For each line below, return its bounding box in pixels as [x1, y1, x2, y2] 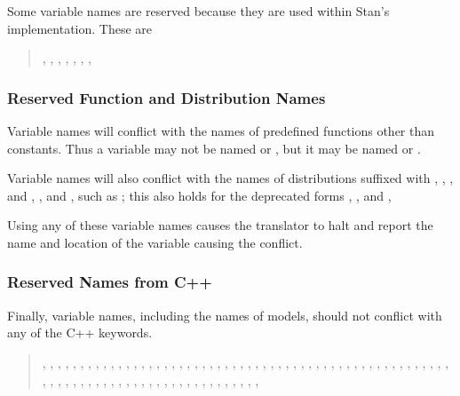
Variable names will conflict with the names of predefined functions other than [7, 122, 435, 139]
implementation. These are [7, 19, 153, 37]
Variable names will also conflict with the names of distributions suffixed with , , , [7, 169, 454, 187]
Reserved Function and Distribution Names [7, 86, 326, 108]
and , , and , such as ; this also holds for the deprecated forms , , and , [7, 186, 392, 204]
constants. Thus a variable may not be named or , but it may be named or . [7, 139, 421, 157]
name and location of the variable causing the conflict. [7, 233, 303, 251]
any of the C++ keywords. [7, 323, 153, 342]
